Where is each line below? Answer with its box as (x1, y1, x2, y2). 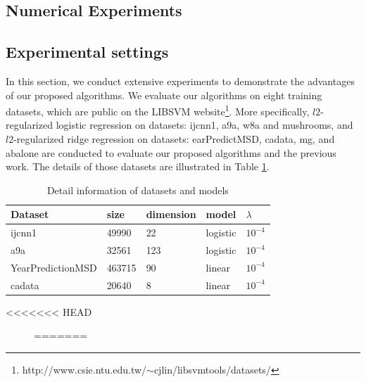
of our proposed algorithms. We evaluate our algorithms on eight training (6, 87, 322, 102)
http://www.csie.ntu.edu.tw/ (22, 362, 147, 377)
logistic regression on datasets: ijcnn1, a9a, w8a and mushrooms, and (56, 117, 353, 132)
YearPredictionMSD (11, 260, 97, 274)
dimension (146, 207, 196, 222)
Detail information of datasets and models (46, 182, 229, 197)
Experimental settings (6, 41, 169, 63)
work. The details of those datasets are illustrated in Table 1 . (6, 159, 270, 174)
